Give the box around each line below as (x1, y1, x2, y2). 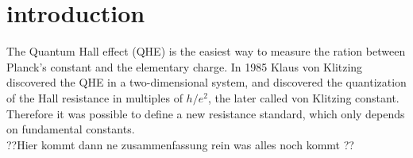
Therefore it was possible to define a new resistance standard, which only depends (6, 105, 405, 121)
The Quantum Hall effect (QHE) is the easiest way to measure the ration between (6, 43, 406, 60)
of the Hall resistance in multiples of (6, 89, 183, 106)
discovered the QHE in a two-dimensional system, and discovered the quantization (6, 74, 407, 91)
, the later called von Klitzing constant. (207, 89, 399, 106)
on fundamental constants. (6, 121, 135, 137)
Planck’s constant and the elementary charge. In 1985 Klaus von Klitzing (6, 58, 363, 75)
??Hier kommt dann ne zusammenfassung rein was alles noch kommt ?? (6, 136, 354, 152)
